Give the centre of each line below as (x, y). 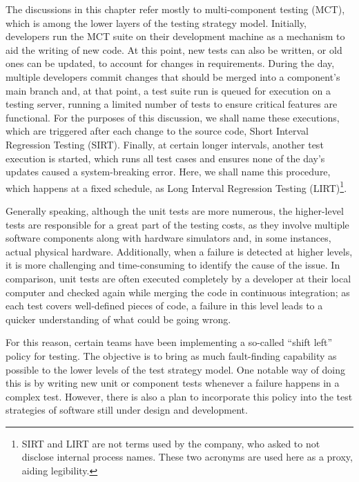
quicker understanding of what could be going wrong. (118, 319)
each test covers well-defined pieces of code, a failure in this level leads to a (164, 306)
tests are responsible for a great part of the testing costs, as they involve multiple (177, 224)
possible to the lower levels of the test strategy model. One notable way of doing (175, 369)
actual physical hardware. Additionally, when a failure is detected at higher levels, (179, 251)
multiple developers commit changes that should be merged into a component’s (173, 76)
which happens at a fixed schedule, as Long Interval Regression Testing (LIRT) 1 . (176, 186)
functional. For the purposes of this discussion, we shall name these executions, (173, 117)
